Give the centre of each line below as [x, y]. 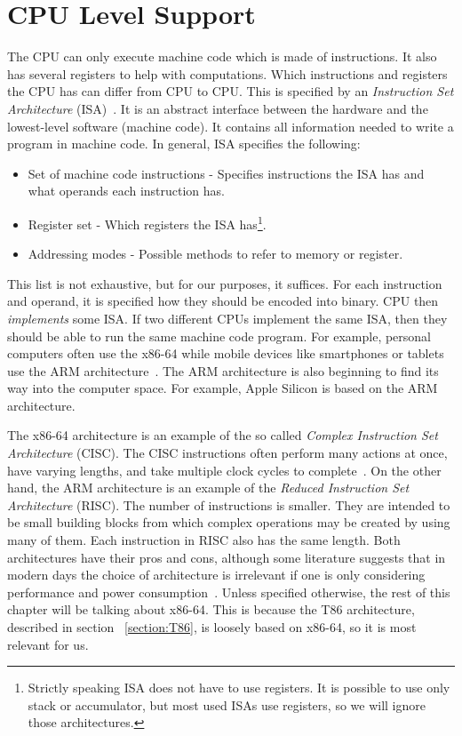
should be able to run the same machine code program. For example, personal [219, 336]
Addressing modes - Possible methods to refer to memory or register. [215, 254]
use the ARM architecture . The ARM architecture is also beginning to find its [223, 370]
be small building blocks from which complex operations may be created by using [229, 522]
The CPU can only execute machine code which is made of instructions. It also [222, 56]
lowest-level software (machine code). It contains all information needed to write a [231, 126]
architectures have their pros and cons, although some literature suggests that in [227, 557]
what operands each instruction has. [127, 191]
